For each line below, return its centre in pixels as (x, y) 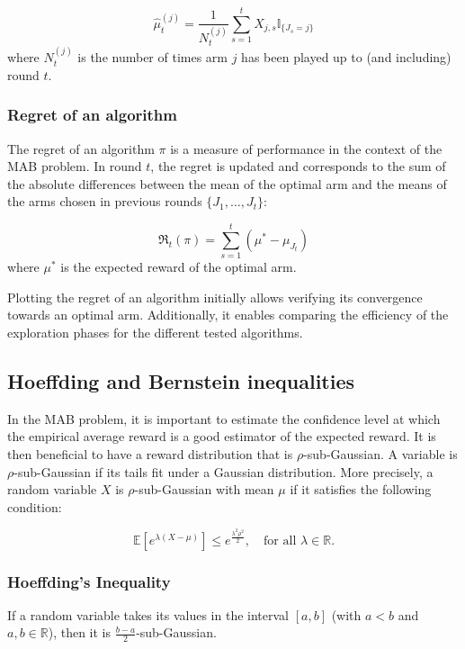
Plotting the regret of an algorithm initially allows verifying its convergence (215, 297)
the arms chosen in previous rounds (105, 201)
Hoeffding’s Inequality (89, 581)
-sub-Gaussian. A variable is (380, 453)
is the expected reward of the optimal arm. (179, 267)
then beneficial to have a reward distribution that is (150, 453)
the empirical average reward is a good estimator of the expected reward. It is (222, 436)
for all (280, 541)
